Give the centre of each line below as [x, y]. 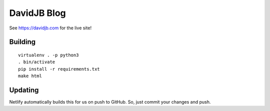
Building [22, 42]
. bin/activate [37, 62]
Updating [24, 90]
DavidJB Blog [37, 13]
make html [30, 76]
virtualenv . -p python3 [48, 55]
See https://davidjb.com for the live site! [50, 28]
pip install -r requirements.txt [59, 69]
